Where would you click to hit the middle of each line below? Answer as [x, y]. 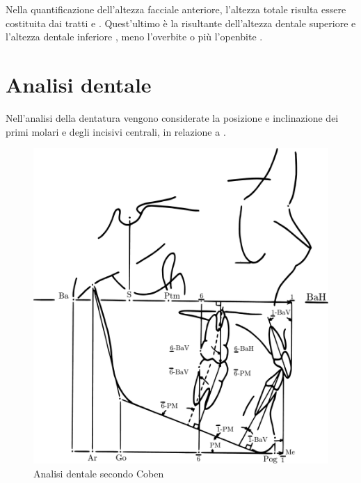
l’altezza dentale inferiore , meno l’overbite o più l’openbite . [134, 37]
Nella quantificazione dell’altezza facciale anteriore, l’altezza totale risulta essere [176, 9]
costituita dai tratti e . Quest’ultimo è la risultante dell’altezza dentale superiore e [181, 23]
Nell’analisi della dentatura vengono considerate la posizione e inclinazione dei [172, 117]
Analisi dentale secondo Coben [99, 473]
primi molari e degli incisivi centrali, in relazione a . [116, 131]
